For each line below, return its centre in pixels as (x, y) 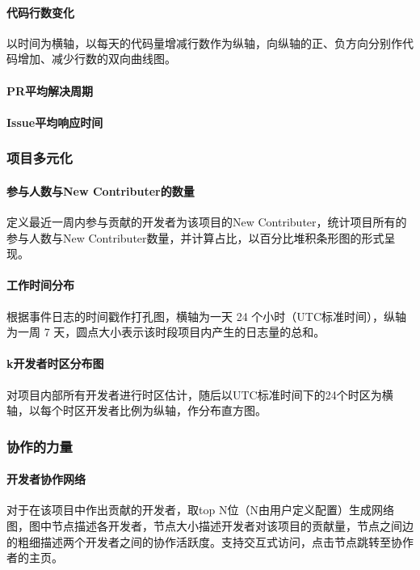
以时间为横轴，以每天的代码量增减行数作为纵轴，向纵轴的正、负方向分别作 (204, 42)
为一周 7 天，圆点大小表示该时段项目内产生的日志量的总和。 (166, 332)
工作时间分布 (40, 285)
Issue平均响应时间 (55, 122)
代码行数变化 (40, 12)
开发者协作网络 (46, 479)
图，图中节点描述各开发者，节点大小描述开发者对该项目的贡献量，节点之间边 (210, 525)
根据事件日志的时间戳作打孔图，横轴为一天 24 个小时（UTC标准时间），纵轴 (207, 316)
